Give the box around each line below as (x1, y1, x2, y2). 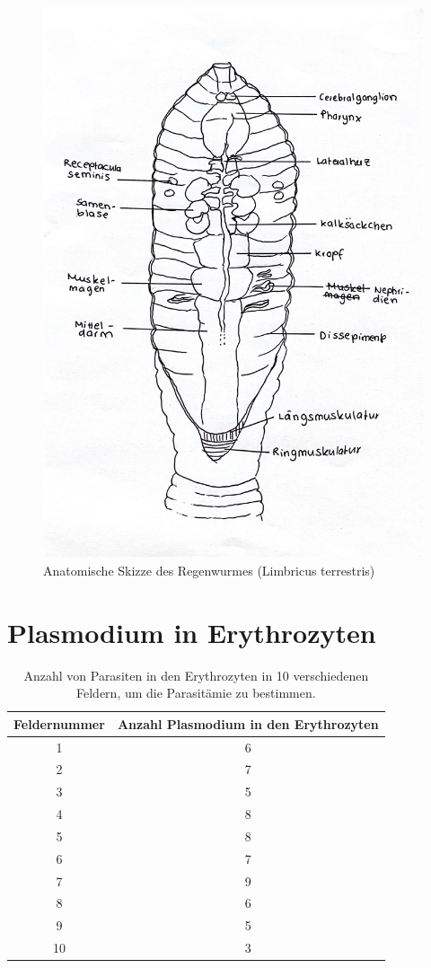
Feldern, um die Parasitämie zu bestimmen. (76, 683, 316, 702)
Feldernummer (13, 714, 105, 733)
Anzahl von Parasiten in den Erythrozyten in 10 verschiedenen (23, 665, 369, 684)
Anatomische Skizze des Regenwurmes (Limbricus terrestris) (43, 560, 375, 579)
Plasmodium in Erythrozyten (7, 613, 376, 650)
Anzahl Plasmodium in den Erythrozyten (117, 714, 379, 733)
